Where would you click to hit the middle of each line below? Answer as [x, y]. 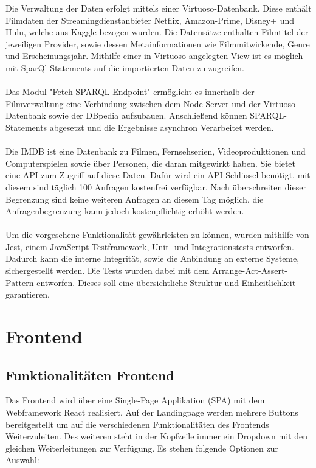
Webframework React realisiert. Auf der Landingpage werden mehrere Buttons [152, 412]
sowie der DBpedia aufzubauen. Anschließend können [148, 115]
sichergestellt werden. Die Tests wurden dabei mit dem [108, 271]
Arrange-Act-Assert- [250, 271]
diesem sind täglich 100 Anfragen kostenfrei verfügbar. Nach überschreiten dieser [156, 187]
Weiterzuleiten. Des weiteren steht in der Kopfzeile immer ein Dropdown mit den [156, 436]
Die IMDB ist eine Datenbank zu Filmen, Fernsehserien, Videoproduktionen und [156, 151]
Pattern [20, 282]
